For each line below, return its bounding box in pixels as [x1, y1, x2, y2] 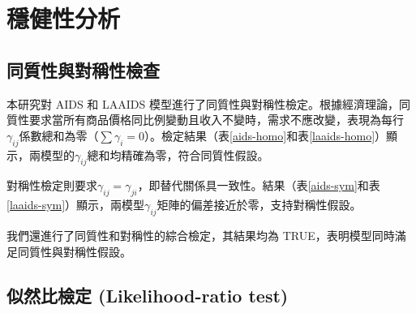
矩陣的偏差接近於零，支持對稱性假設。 [157, 196, 362, 213]
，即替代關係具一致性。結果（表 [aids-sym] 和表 [137, 177, 380, 194]
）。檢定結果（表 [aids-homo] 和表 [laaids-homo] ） [144, 126, 387, 144]
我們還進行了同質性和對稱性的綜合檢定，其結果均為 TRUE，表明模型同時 [6, 226, 395, 243]
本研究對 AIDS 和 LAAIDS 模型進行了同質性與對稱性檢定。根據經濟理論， [6, 95, 399, 112]
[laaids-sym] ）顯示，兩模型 [6, 196, 145, 213]
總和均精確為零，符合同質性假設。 [87, 146, 269, 163]
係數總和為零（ [19, 126, 99, 144]
